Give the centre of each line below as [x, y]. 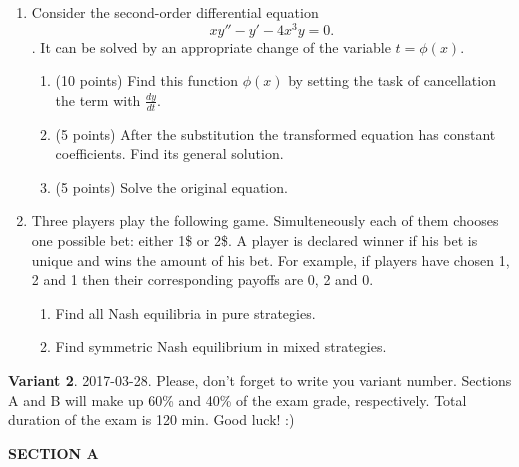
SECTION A [53, 452]
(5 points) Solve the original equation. [171, 186]
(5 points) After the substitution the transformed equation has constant [275, 133]
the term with [98, 99]
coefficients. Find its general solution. [169, 153]
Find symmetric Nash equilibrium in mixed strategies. [221, 346]
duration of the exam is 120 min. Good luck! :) [151, 419]
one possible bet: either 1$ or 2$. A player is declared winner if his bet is [254, 240]
